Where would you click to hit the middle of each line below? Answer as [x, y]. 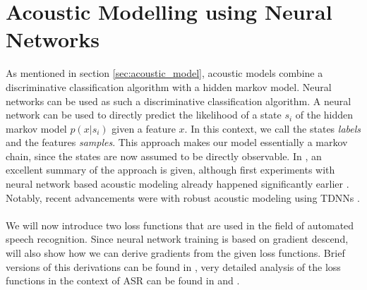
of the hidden [324, 115]
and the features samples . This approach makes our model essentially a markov [177, 142]
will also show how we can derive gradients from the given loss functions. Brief [175, 253]
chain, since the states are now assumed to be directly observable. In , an [164, 156]
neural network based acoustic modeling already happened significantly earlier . [178, 184]
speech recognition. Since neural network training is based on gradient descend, [177, 239]
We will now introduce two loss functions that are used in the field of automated [180, 225]
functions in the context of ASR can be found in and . [123, 280]
